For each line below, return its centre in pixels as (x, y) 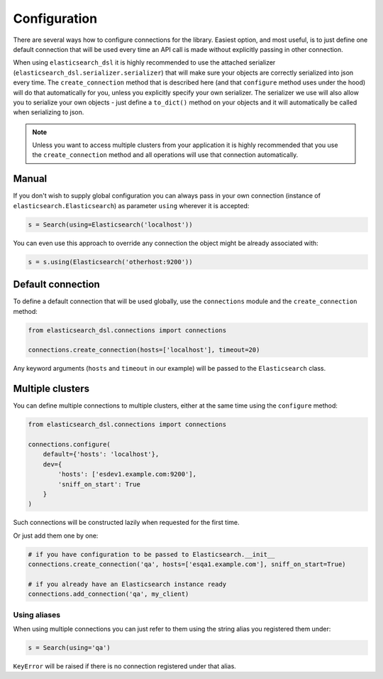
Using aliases (37, 614)
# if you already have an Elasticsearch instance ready (127, 584)
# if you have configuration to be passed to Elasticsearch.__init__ (151, 554)
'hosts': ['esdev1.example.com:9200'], (127, 474)
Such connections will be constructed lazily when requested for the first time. (127, 523)
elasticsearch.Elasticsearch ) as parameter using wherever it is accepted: (131, 205)
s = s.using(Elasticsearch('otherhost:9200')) (110, 262)
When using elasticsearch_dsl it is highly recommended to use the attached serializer (144, 63)
